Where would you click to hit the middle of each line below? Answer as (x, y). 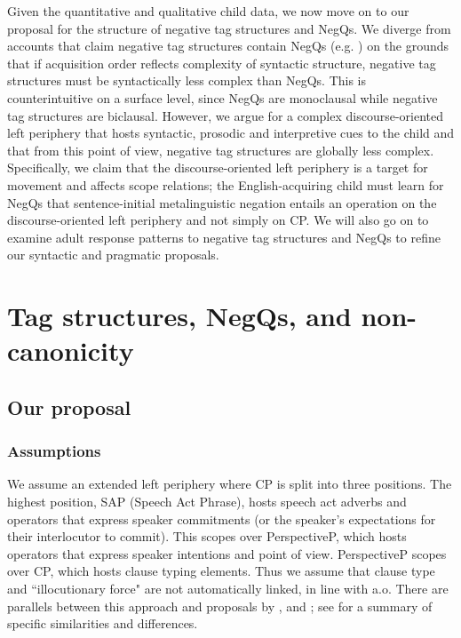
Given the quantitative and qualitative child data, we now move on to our (208, 11)
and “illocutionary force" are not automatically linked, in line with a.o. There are (228, 589)
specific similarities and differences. (103, 623)
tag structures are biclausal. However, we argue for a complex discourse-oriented (226, 115)
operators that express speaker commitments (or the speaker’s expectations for (222, 518)
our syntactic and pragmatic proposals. (113, 255)
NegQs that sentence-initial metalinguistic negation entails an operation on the (222, 202)
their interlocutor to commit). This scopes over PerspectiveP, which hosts (207, 536)
